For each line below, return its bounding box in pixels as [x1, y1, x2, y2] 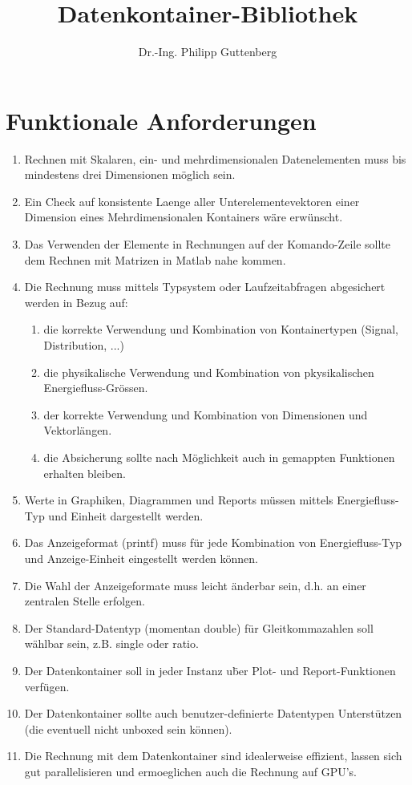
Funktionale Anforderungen [6, 103, 317, 136]
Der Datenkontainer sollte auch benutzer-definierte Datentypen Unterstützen [24, 705, 402, 722]
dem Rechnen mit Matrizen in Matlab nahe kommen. [24, 251, 286, 268]
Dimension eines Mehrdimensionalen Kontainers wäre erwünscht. [24, 208, 343, 225]
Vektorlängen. [43, 422, 112, 439]
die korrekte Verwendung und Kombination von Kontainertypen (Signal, [43, 321, 398, 338]
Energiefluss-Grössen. [43, 379, 148, 396]
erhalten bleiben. [43, 464, 126, 481]
